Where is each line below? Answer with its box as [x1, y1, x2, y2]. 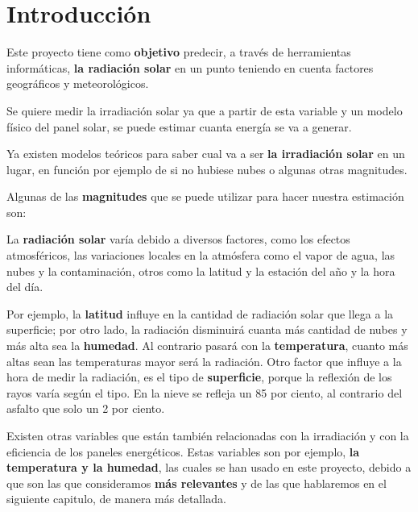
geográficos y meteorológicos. [6, 75, 149, 92]
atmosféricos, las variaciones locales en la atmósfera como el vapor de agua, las [6, 247, 395, 264]
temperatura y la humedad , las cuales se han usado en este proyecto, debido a [6, 459, 412, 476]
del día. [6, 278, 43, 295]
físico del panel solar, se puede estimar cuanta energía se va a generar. [6, 118, 352, 135]
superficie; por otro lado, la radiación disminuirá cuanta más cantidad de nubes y [6, 321, 408, 338]
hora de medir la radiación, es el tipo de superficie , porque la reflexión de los [6, 368, 392, 385]
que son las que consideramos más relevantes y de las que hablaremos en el [6, 474, 387, 491]
